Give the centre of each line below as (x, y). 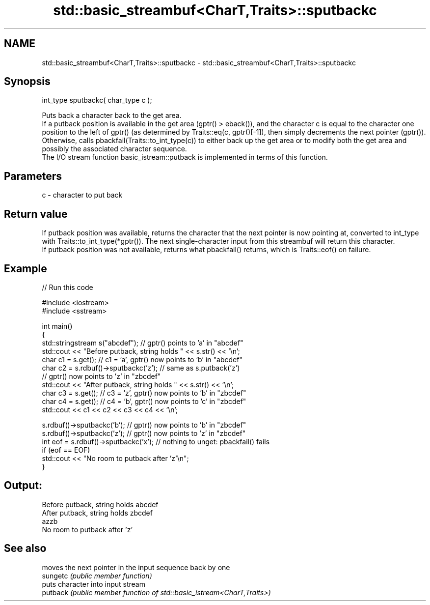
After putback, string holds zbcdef (97, 513)
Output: (23, 486)
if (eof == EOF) (66, 450)
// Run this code (67, 287)
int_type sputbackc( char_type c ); (97, 100)
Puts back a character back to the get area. (112, 115)
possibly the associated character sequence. (114, 149)
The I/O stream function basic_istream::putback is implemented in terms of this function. (185, 157)
